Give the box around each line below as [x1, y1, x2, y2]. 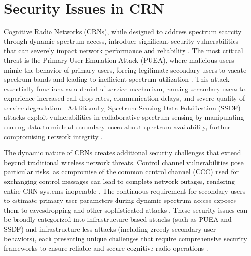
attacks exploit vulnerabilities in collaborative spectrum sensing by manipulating [4, 112, 244, 122]
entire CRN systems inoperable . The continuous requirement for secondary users [4, 185, 246, 196]
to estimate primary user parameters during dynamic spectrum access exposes [4, 195, 236, 205]
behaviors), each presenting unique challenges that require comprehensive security [4, 233, 247, 243]
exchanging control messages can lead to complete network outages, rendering [4, 176, 235, 186]
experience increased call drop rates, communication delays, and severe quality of [4, 93, 245, 103]
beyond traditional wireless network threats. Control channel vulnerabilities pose [4, 157, 244, 167]
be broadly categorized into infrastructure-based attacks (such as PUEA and [4, 214, 232, 224]
